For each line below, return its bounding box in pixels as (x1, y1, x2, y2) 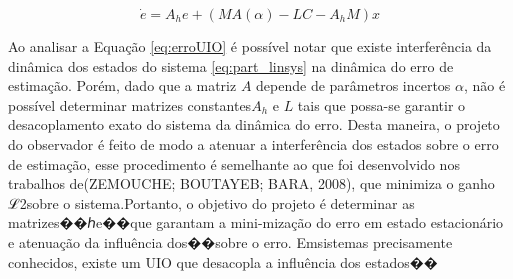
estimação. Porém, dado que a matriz (8, 75, 237, 96)
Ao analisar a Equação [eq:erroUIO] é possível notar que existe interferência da (8, 36, 492, 56)
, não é (464, 75, 506, 96)
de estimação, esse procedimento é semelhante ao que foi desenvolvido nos (8, 153, 460, 174)
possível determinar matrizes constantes (8, 94, 252, 115)
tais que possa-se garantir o (297, 94, 466, 115)
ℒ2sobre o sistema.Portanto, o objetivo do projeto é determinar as (8, 192, 415, 213)
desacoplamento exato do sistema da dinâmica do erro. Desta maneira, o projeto (8, 114, 500, 135)
